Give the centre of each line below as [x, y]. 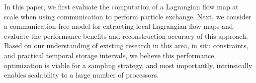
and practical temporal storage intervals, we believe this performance [109, 55]
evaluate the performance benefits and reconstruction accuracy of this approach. [126, 36]
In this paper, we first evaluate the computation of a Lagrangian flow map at [121, 6]
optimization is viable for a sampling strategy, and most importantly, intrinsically [128, 65]
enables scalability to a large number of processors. [82, 75]
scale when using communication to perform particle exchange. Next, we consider [128, 16]
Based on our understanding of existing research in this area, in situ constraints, [126, 45]
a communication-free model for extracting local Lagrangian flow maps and [119, 26]
